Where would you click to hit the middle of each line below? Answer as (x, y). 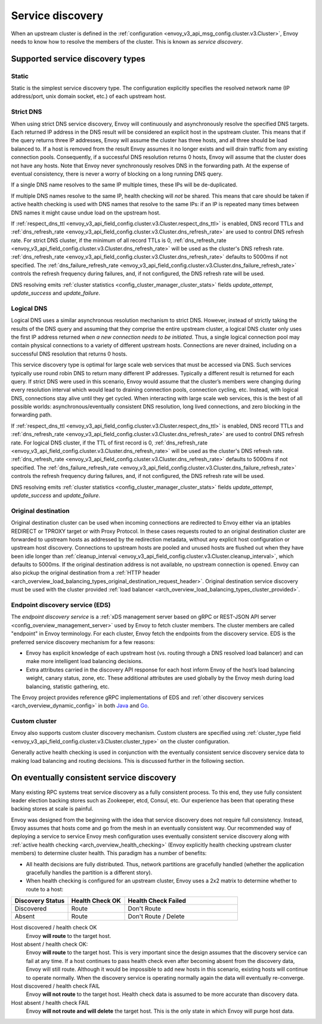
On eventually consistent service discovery (94, 778)
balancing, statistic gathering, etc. (68, 686)
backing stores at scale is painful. (52, 809)
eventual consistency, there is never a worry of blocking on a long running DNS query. (117, 174)
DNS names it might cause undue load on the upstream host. (86, 213)
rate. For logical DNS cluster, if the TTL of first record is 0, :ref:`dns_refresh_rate (109, 443)
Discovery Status (40, 901)
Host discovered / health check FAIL (55, 986)
